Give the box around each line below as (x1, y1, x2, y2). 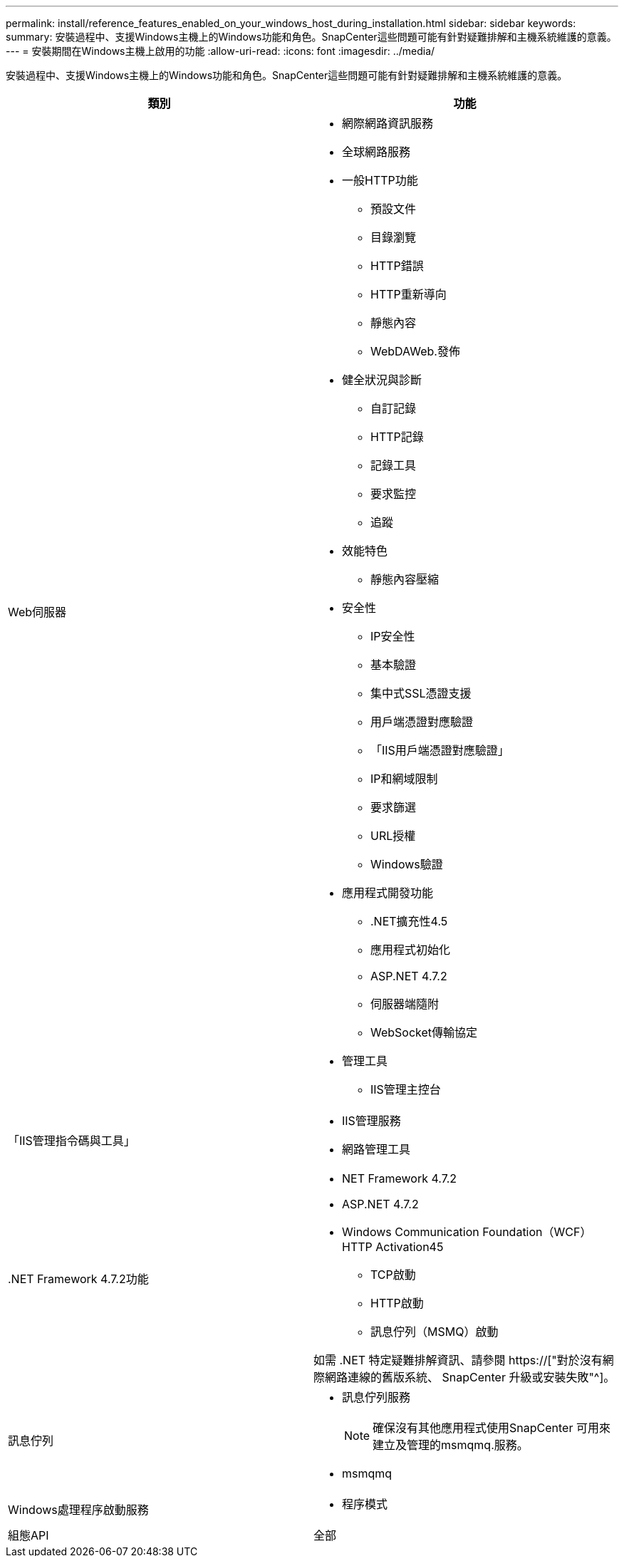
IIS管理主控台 (370, 1082, 441, 1096)
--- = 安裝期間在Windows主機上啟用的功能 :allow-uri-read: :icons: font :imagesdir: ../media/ (6, 45, 435, 57)
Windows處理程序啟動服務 (8, 1503, 149, 1517)
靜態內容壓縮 (370, 572, 440, 586)
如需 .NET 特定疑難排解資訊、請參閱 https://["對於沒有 (313, 1353, 603, 1367)
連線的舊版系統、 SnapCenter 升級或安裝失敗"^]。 (348, 1370, 615, 1384)
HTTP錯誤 (370, 259, 424, 273)
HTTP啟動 (370, 1296, 424, 1310)
